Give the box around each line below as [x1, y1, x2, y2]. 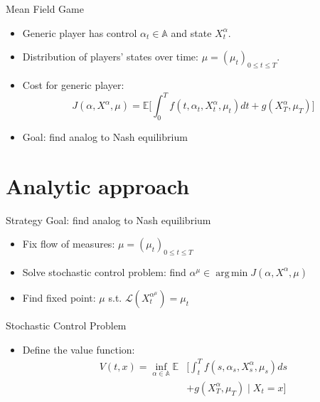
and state [171, 25, 212, 40]
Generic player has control [22, 25, 137, 40]
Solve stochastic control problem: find [22, 264, 186, 279]
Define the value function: [22, 342, 135, 356]
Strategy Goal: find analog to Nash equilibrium [6, 212, 211, 227]
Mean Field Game [6, 1, 84, 16]
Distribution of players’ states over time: [22, 49, 198, 64]
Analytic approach [6, 171, 190, 200]
